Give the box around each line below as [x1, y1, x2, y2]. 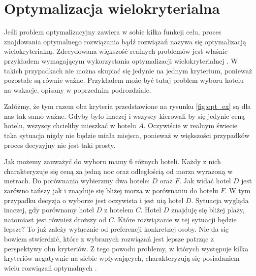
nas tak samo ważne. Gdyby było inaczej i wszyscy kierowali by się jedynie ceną [4, 110, 245, 121]
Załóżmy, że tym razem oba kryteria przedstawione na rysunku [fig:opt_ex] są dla [4, 101, 251, 111]
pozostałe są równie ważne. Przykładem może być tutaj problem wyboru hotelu [4, 75, 244, 85]
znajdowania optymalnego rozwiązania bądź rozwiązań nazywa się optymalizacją [4, 36, 247, 46]
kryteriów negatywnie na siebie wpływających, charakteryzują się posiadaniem [4, 253, 240, 263]
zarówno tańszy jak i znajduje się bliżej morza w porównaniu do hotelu [4, 185, 219, 196]
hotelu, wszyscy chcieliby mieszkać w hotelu [4, 120, 136, 131]
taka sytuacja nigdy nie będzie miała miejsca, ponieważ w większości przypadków [4, 130, 250, 140]
